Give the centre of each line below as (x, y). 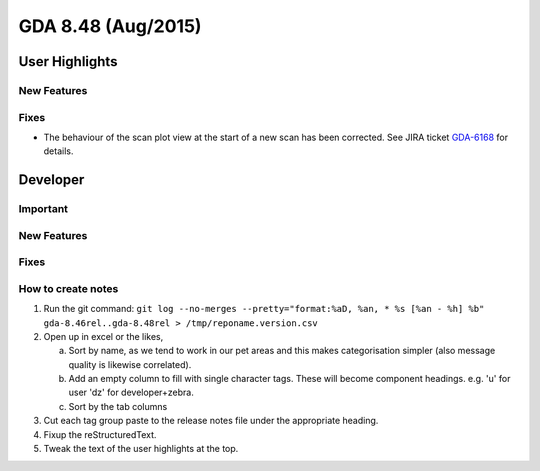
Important (43, 209)
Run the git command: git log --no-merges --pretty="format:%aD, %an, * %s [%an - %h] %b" (264, 309)
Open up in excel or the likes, (103, 336)
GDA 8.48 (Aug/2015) (110, 26)
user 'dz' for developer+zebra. (131, 392)
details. (58, 151)
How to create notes (68, 288)
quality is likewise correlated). (130, 364)
